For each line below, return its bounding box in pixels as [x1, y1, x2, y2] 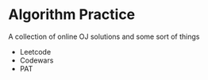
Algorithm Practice [8, 6, 136, 24]
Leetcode [19, 47, 52, 56]
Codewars [19, 55, 54, 65]
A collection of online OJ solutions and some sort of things [8, 32, 200, 41]
